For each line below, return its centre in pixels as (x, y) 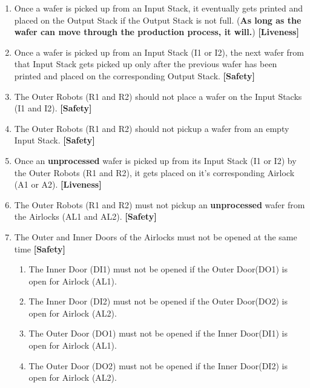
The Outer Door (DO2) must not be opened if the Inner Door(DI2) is (158, 365)
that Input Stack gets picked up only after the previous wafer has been (146, 64)
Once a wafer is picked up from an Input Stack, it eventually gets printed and (159, 8)
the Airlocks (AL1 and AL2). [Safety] (85, 216)
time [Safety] (40, 248)
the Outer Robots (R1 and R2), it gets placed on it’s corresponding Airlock (154, 172)
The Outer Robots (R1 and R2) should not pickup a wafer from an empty (152, 128)
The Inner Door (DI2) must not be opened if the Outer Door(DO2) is (158, 301)
